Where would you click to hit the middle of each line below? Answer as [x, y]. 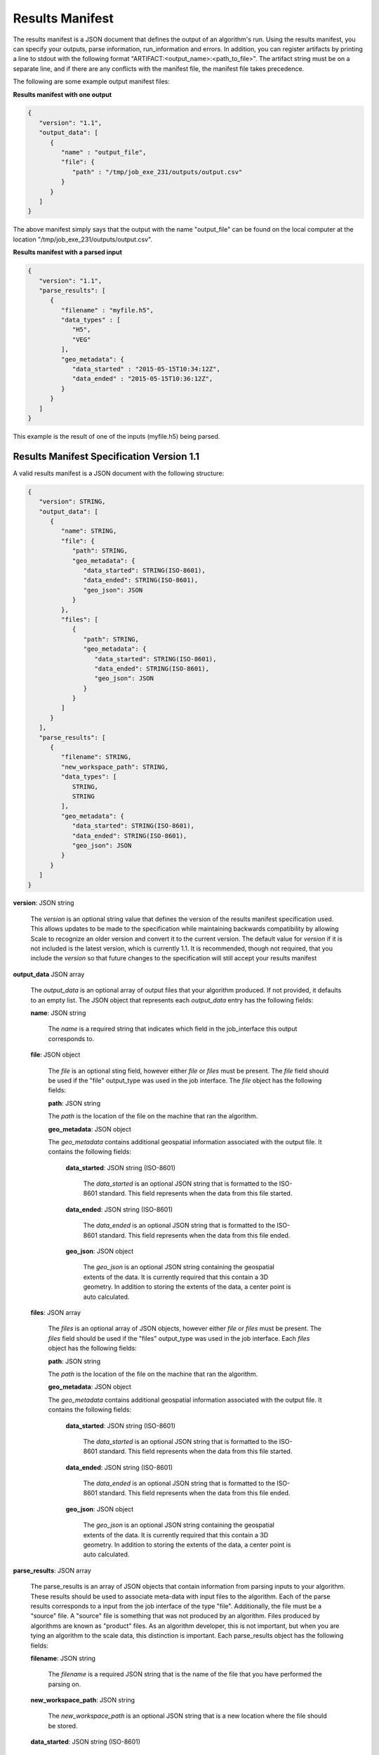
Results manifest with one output [62, 94]
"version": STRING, [72, 502]
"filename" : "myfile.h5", [107, 310]
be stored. [63, 1726]
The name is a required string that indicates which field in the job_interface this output [173, 1029]
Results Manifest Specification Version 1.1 [106, 456]
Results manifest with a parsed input [68, 252]
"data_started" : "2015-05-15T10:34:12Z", [146, 369]
